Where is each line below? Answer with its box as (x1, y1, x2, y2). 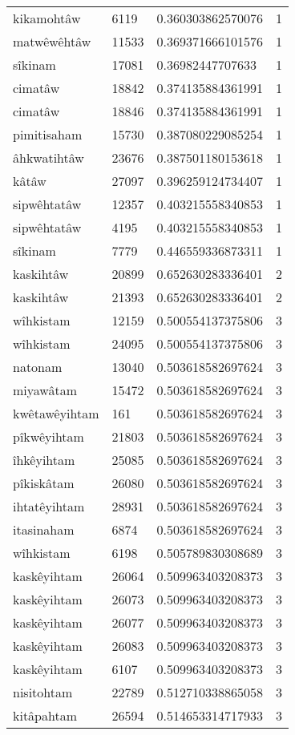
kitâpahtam (13, 706, 78, 725)
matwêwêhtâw (13, 32, 91, 50)
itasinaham (13, 520, 75, 539)
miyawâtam (13, 381, 77, 399)
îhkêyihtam (13, 450, 75, 469)
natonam (13, 357, 63, 376)
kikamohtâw (13, 9, 81, 27)
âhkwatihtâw (13, 148, 84, 167)
